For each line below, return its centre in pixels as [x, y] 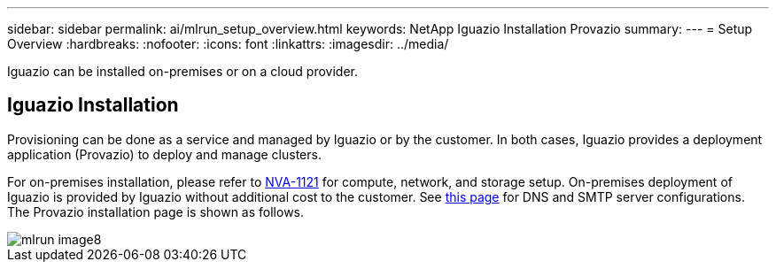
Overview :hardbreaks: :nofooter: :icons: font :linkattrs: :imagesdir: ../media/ [228, 44]
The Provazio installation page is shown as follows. [156, 211]
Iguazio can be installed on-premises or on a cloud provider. [182, 71]
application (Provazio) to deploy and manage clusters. [164, 154]
